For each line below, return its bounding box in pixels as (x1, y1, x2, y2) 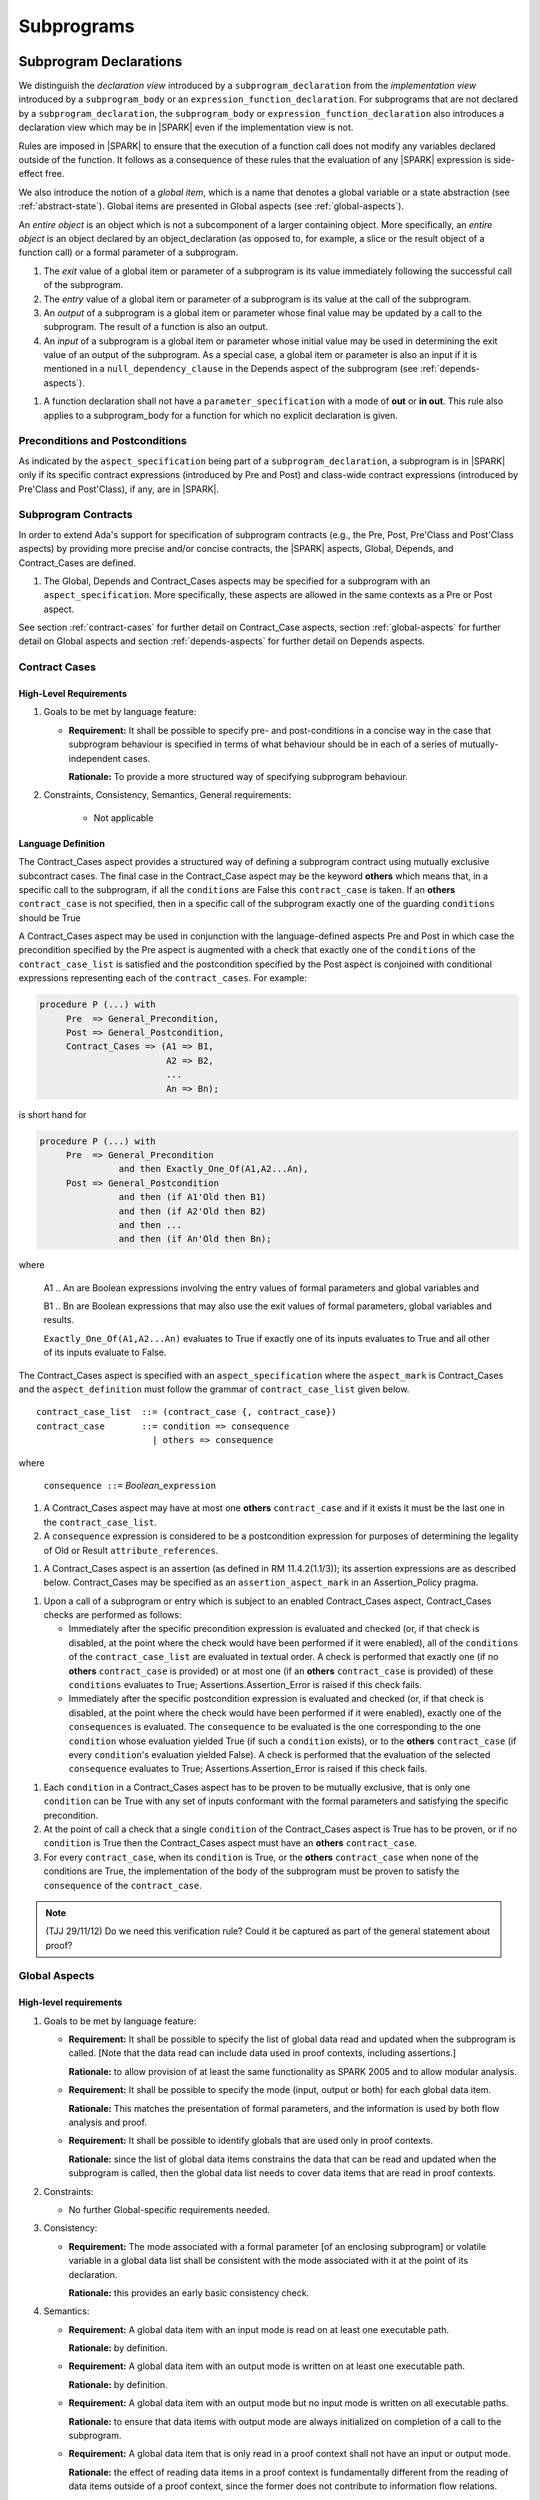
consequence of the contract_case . (43, 1879, 202, 1891)
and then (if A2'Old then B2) (118, 1205, 267, 1217)
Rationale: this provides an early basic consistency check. (68, 2286, 310, 2299)
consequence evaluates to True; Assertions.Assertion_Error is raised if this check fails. (68, 1763, 428, 1775)
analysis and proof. (68, 2116, 147, 2128)
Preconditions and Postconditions (18, 434, 187, 448)
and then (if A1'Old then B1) (118, 1191, 267, 1203)
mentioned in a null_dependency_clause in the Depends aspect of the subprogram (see (43, 363, 419, 375)
